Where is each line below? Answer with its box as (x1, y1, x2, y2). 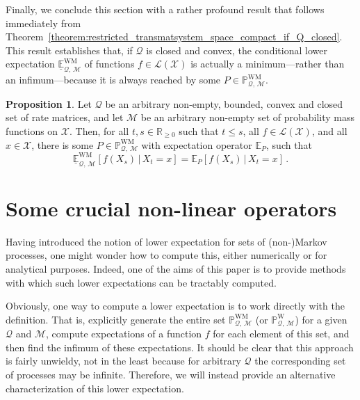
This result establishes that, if (6, 42, 133, 57)
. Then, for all (69, 124, 129, 138)
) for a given (295, 312, 347, 326)
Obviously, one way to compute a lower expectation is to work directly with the (6, 298, 345, 313)
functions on (6, 124, 58, 138)
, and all (311, 124, 347, 138)
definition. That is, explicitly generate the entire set (6, 312, 226, 326)
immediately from (6, 15, 81, 30)
